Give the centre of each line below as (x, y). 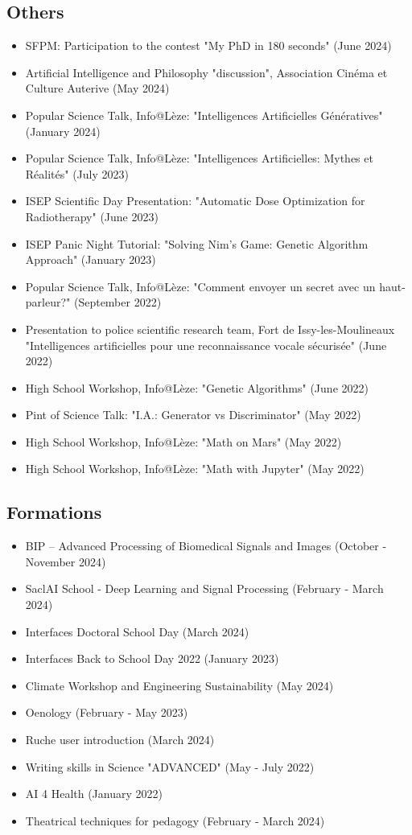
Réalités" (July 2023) (77, 173)
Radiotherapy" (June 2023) (92, 216)
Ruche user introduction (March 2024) (120, 740)
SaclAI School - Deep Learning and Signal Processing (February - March (204, 588)
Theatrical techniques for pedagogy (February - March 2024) (175, 820)
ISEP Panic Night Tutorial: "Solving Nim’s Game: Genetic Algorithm (197, 243)
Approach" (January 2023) (91, 259)
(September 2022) (117, 302)
